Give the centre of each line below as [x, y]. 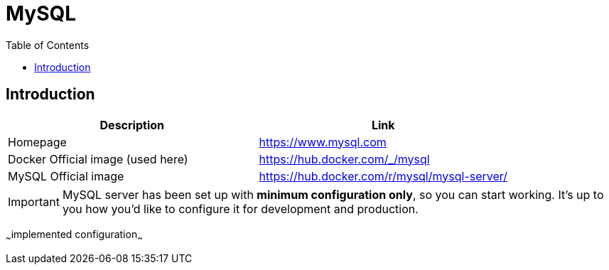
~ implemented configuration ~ [74, 235]
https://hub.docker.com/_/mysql [344, 159]
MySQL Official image [66, 176]
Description [132, 125]
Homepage [37, 142]
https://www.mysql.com [323, 142]
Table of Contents [48, 45]
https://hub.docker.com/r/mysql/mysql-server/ [383, 176]
